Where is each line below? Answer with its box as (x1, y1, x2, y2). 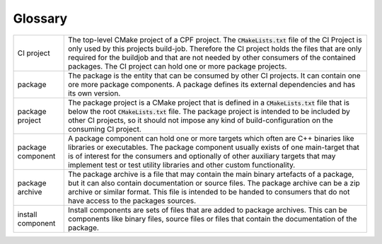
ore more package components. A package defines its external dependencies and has (67, 79, 356, 89)
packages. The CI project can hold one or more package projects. (67, 61, 287, 71)
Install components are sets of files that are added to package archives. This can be (67, 205, 348, 215)
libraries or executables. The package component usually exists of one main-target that (67, 142, 360, 152)
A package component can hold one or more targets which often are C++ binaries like (67, 133, 354, 143)
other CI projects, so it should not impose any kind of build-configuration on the (67, 115, 334, 125)
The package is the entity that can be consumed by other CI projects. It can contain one (67, 71, 361, 81)
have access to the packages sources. (67, 195, 197, 205)
